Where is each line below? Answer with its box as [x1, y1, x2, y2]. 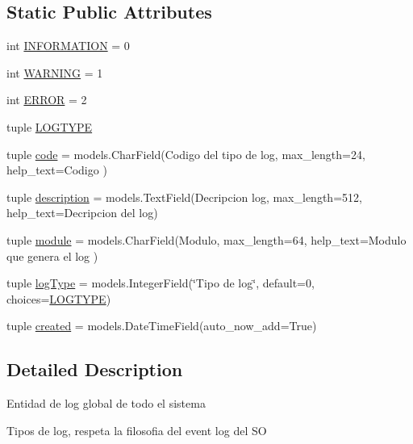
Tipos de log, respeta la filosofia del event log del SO [6, 421, 267, 438]
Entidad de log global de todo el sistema [6, 395, 206, 412]
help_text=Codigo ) [6, 161, 107, 178]
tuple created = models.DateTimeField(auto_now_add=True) [6, 317, 317, 334]
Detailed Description [6, 357, 183, 382]
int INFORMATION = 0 [6, 37, 130, 54]
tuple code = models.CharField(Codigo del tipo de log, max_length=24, [6, 145, 365, 162]
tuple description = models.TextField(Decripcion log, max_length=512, [6, 188, 362, 205]
